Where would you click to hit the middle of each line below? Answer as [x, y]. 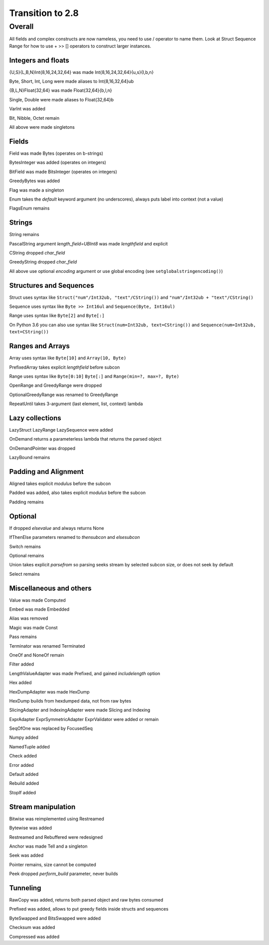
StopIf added [23, 792]
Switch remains [25, 546]
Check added [23, 756]
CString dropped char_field [37, 252]
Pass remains [23, 637]
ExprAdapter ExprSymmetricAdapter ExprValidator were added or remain [84, 719]
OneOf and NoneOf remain [37, 655]
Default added [24, 774]
